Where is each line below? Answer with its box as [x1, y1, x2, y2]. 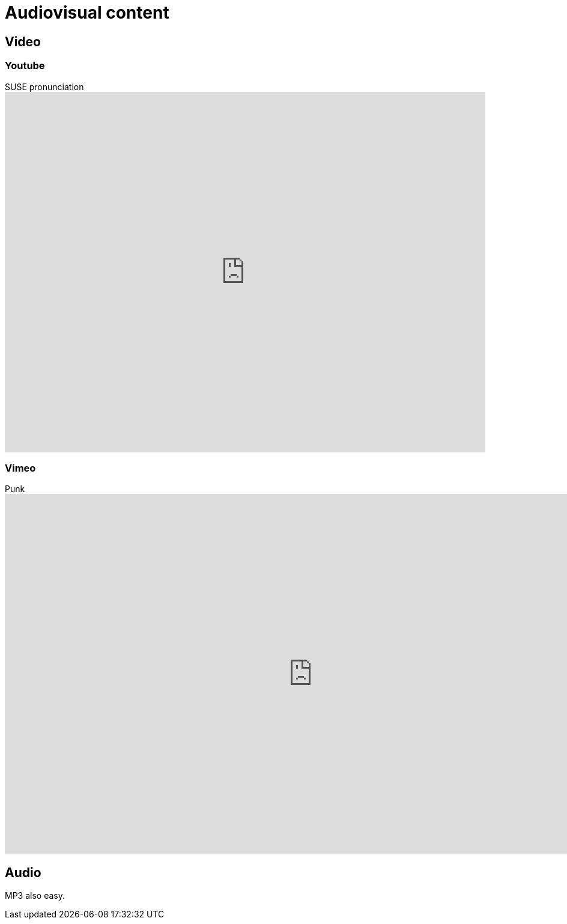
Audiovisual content [5, 2, 169, 23]
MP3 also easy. [5, 890, 65, 901]
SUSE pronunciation [5, 81, 84, 92]
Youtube [5, 59, 45, 72]
